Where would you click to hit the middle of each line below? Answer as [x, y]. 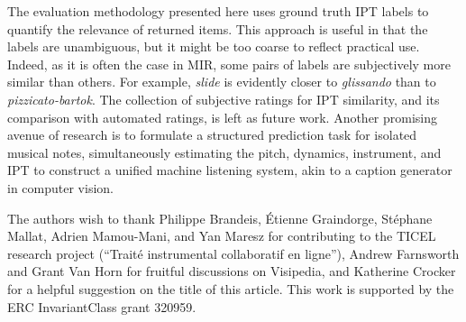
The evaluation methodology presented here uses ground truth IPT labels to [218, 11]
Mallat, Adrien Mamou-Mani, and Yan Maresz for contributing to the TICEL [222, 236]
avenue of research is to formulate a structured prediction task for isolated [212, 135]
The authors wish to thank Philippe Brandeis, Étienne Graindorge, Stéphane [220, 218]
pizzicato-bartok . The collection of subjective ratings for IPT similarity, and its [224, 99]
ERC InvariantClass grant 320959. [102, 306]
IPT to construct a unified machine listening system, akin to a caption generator [230, 170]
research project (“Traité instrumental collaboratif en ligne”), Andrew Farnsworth [233, 253]
